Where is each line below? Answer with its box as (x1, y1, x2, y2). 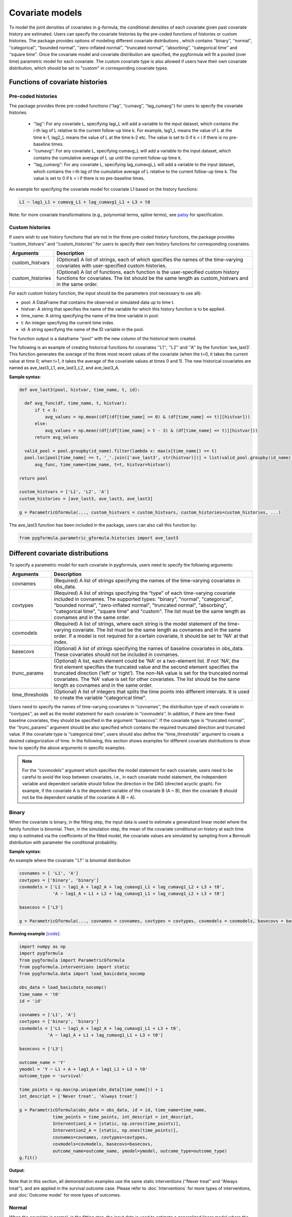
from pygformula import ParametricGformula (19, 957, 125, 963)
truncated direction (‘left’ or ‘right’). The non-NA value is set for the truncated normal (54, 670, 248, 677)
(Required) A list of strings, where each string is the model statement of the (54, 621, 226, 627)
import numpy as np (19, 943, 66, 949)
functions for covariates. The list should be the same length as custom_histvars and (56, 275, 248, 282)
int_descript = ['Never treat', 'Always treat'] (19, 1093, 138, 1099)
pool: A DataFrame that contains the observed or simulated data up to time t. (21, 299, 175, 305)
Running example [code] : (9, 930, 61, 937)
